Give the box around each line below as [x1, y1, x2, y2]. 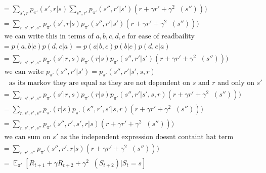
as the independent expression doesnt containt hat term [60, 133, 234, 141]
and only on [217, 79, 254, 87]
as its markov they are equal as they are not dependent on [9, 79, 191, 87]
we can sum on [4, 133, 51, 141]
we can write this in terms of [4, 32, 94, 40]
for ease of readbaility [127, 32, 195, 40]
